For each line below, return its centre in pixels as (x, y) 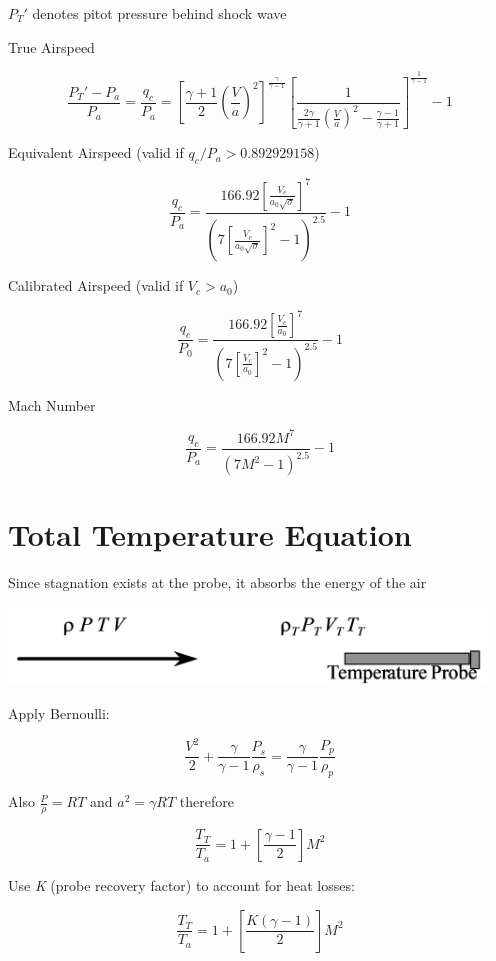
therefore (206, 801)
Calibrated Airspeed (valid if (96, 285)
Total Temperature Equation (210, 534)
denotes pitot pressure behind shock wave (159, 13)
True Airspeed (51, 46)
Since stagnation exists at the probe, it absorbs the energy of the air (217, 582)
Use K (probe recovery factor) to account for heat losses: (181, 884)
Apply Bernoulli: (59, 713)
